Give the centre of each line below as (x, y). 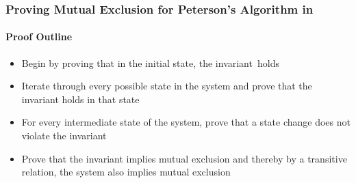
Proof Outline (39, 37)
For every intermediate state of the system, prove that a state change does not (186, 122)
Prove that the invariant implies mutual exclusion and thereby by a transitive (184, 158)
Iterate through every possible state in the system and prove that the (167, 86)
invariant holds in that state (80, 99)
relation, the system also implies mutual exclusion (126, 172)
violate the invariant (64, 136)
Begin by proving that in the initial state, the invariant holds (150, 62)
